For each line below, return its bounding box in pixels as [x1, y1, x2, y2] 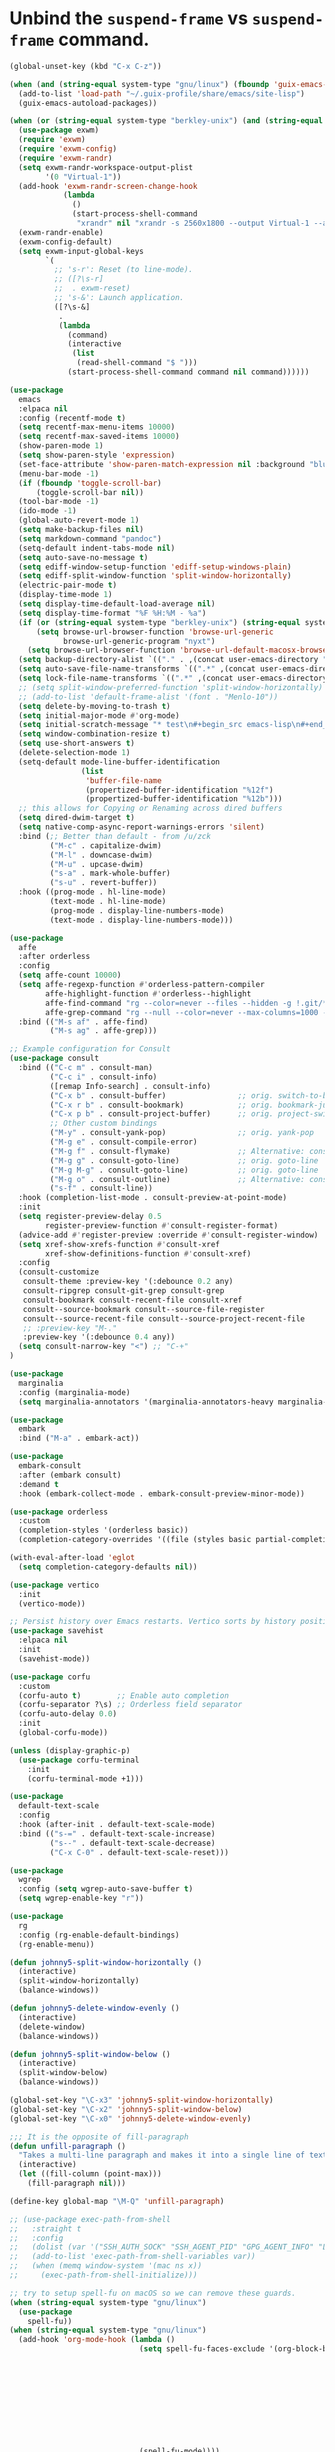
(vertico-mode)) [18, 1598, 86, 1609]
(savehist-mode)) [18, 1653, 91, 1664]
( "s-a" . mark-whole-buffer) [49, 868, 171, 879]
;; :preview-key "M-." [22, 1323, 117, 1333]
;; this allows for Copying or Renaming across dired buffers [18, 803, 283, 814]
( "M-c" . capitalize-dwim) [49, 840, 162, 851]
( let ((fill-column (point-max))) [18, 2169, 162, 2179]
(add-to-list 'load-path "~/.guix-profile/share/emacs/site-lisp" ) [18, 88, 306, 99]
